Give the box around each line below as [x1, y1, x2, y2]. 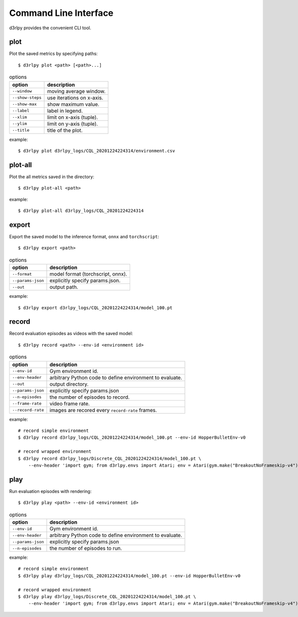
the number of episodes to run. [49, 545, 122, 551]
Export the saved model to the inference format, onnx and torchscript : [9, 233, 159, 239]
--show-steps [12, 95, 42, 100]
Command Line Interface [9, 7, 114, 18]
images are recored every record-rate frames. [49, 407, 157, 413]
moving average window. [47, 87, 106, 94]
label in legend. [47, 107, 83, 114]
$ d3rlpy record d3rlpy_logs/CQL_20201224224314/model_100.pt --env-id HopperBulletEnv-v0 [18, 435, 246, 440]
